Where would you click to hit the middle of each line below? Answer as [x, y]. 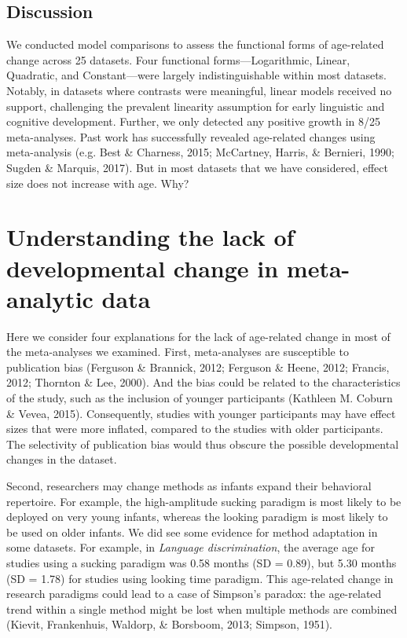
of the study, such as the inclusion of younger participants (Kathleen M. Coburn [200, 398]
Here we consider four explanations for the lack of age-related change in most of [198, 336]
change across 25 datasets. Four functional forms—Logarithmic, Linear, [178, 59]
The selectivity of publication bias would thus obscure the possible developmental [203, 444]
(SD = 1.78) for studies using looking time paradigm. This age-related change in [200, 578]
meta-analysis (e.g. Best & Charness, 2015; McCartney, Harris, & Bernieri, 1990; [200, 152]
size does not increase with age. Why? [98, 183]
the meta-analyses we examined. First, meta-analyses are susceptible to [178, 352]
